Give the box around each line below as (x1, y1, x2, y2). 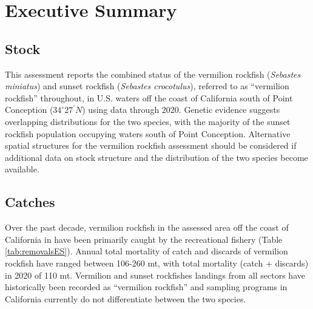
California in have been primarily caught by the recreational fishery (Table (5, 233, 283, 245)
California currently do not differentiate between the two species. (5, 292, 246, 305)
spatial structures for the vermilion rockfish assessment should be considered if (5, 139, 297, 152)
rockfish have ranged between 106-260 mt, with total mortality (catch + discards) (5, 256, 309, 269)
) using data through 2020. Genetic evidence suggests (82, 103, 280, 116)
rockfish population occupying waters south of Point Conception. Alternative (5, 127, 291, 140)
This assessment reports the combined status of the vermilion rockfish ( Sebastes (5, 67, 301, 80)
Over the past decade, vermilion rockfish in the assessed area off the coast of (5, 221, 289, 234)
